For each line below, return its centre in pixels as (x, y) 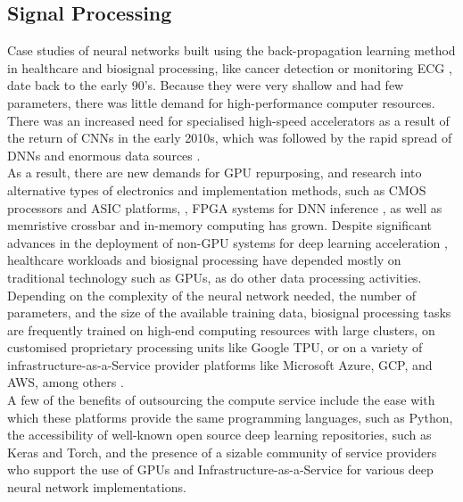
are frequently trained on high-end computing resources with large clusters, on (221, 329)
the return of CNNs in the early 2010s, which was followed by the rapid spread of (230, 138)
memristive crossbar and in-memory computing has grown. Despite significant (220, 225)
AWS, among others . (66, 382)
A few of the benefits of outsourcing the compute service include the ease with (221, 400)
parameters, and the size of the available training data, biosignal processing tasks (229, 313)
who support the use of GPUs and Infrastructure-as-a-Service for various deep (220, 469)
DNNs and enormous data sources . (104, 155)
